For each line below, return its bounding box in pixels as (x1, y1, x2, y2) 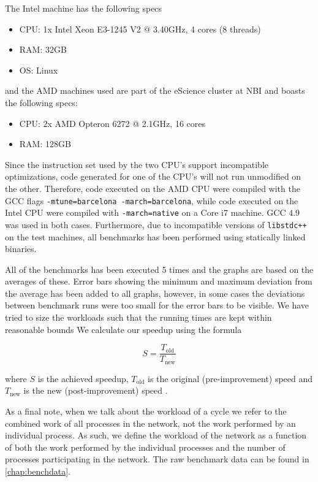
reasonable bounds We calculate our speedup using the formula (5, 323, 242, 335)
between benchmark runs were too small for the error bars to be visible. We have (5, 299, 309, 312)
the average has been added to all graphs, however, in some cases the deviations (5, 286, 305, 299)
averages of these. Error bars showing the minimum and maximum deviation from (5, 275, 312, 288)
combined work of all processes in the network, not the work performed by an (5, 416, 296, 429)
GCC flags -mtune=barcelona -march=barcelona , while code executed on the (5, 194, 298, 207)
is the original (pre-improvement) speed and (148, 372, 313, 384)
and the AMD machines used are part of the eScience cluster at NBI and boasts (5, 84, 305, 97)
